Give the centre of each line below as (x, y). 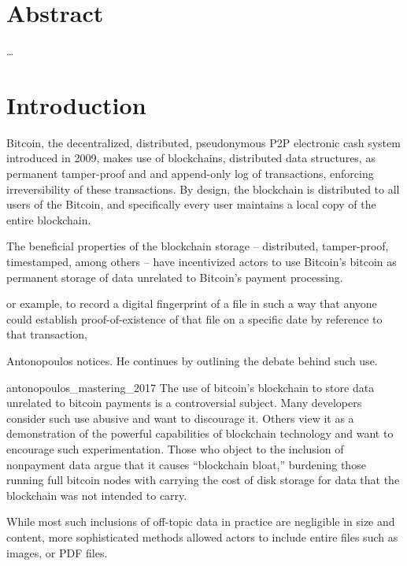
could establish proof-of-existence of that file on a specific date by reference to (194, 318)
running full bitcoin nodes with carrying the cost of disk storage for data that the (203, 480)
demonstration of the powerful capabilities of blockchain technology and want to (200, 433)
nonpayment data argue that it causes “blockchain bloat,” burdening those (186, 464)
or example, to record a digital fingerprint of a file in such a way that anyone (192, 303)
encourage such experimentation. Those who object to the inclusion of (175, 448)
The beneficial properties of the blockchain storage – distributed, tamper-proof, (198, 246)
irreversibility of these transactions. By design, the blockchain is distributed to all (203, 189)
